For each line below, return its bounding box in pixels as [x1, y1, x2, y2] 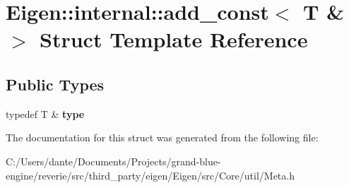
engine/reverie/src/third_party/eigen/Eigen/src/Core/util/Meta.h [6, 168, 295, 182]
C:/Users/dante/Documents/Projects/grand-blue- [6, 153, 221, 168]
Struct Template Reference [40, 25, 308, 54]
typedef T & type [6, 106, 85, 121]
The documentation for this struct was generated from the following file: [6, 130, 319, 145]
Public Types [6, 73, 105, 95]
